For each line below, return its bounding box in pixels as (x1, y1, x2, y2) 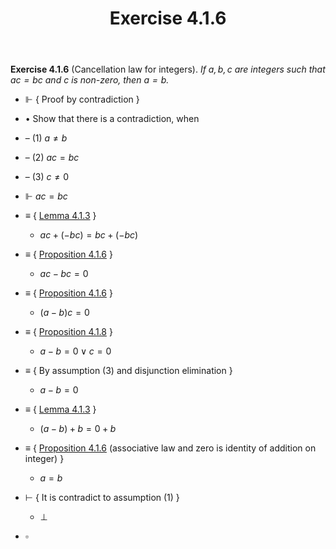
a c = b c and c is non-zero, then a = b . (10, 74, 170, 86)
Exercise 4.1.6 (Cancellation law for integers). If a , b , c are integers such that (10, 63, 326, 76)
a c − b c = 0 (39, 268, 89, 280)
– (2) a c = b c (24, 152, 80, 164)
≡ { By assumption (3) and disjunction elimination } (24, 365, 233, 377)
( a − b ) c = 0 (39, 307, 90, 319)
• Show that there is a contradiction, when (24, 113, 200, 125)
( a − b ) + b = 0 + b (39, 423, 117, 435)
